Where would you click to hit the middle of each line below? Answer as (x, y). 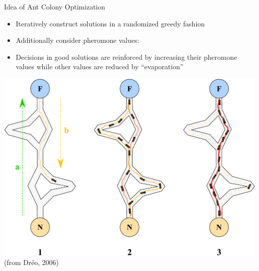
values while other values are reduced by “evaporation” (100, 67)
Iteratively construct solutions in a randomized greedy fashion (110, 23)
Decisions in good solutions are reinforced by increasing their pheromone (126, 57)
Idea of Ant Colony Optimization (55, 6)
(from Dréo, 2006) (31, 262)
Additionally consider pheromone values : (77, 40)
